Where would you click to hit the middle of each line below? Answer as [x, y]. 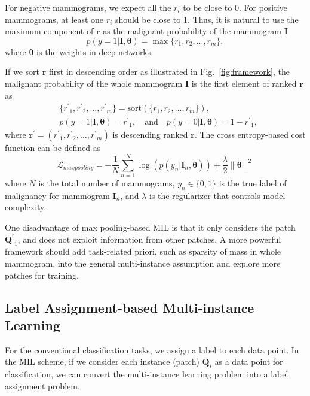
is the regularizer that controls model [217, 195]
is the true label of [253, 183]
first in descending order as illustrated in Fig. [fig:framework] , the [169, 72]
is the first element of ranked [244, 83]
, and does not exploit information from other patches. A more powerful [149, 239]
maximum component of [49, 31]
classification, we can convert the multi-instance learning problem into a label [147, 374]
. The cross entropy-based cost [250, 134]
